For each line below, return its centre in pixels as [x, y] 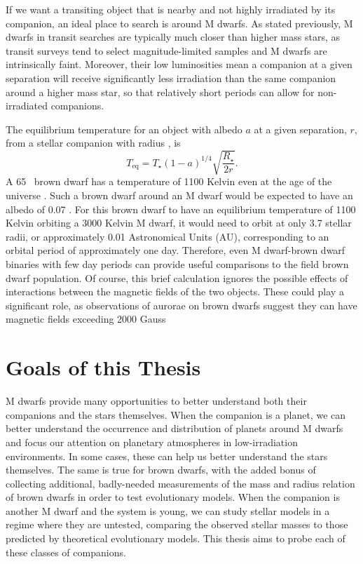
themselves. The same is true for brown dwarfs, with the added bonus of [161, 470]
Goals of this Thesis [103, 367]
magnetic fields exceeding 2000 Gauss [86, 319]
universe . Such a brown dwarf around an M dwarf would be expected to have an [179, 195]
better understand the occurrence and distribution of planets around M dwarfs [174, 428]
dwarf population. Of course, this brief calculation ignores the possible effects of [177, 277]
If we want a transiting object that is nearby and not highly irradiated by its [171, 9]
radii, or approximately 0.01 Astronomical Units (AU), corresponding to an [167, 236]
